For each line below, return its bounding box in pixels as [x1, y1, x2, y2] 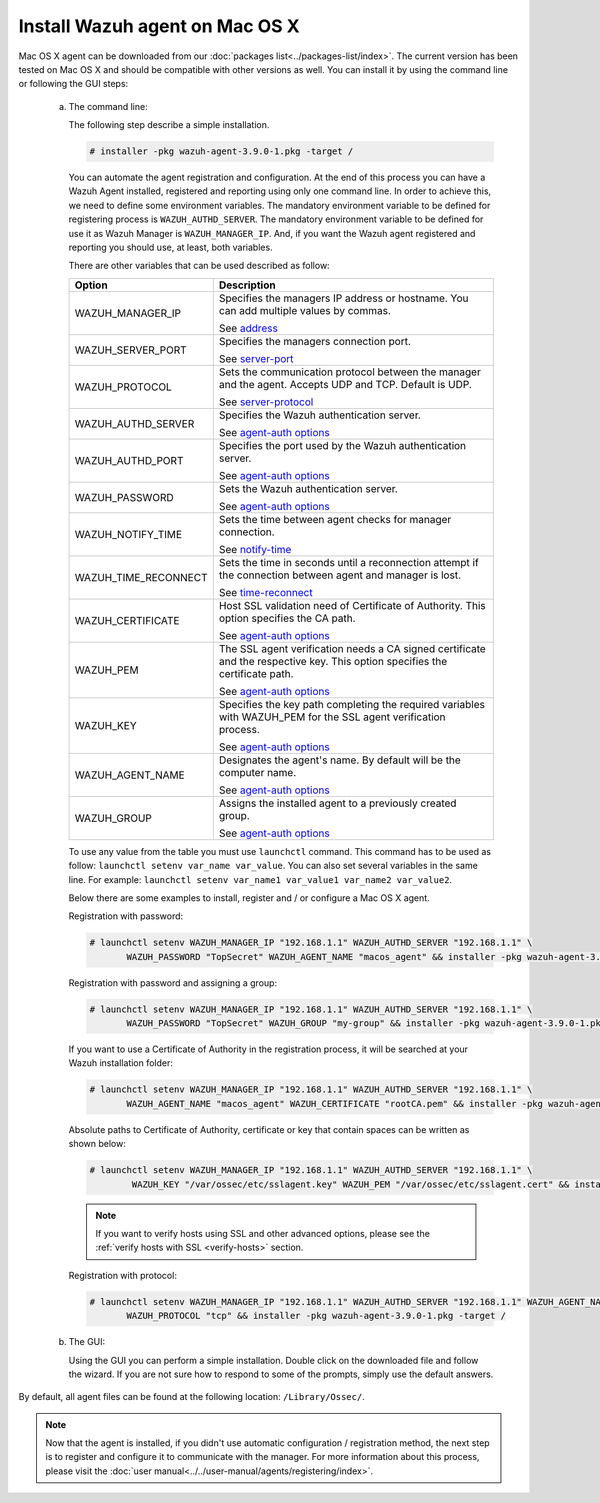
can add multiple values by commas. [218, 303, 392, 317]
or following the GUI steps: [18, 78, 129, 90]
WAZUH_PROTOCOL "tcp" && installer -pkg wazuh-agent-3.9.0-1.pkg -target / [126, 1310, 507, 1322]
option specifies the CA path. [218, 611, 356, 625]
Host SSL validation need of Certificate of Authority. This [218, 598, 487, 612]
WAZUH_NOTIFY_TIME [74, 527, 183, 541]
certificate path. [218, 666, 294, 680]
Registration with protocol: [68, 1269, 177, 1281]
